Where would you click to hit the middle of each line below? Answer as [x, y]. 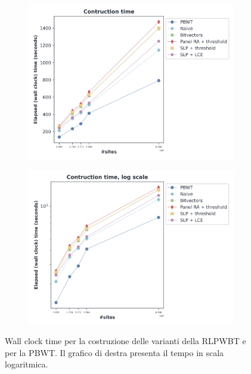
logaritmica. [27, 364]
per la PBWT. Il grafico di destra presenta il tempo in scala [114, 352]
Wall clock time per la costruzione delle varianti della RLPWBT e [125, 341]
